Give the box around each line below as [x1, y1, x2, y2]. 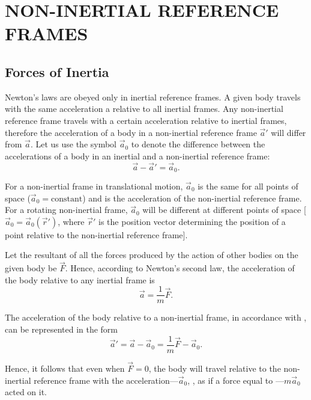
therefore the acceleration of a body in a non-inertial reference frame [5, 126, 257, 138]
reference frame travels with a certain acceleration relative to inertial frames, [5, 114, 287, 126]
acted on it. [5, 386, 47, 398]
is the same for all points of [198, 180, 298, 192]
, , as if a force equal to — [187, 374, 284, 386]
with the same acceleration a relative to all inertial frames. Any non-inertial [5, 102, 283, 115]
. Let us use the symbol [30, 138, 117, 150]
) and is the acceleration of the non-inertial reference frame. [82, 191, 302, 204]
